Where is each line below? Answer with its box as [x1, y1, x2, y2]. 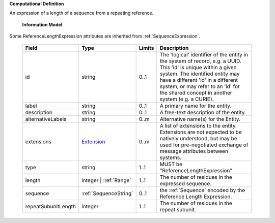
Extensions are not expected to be [159, 129, 242, 136]
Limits [139, 44, 154, 51]
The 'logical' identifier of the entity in [159, 51, 249, 58]
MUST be [159, 161, 183, 168]
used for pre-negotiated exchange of [159, 141, 249, 148]
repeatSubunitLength [25, 203, 76, 210]
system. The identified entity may [159, 70, 240, 77]
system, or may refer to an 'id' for [159, 83, 240, 90]
